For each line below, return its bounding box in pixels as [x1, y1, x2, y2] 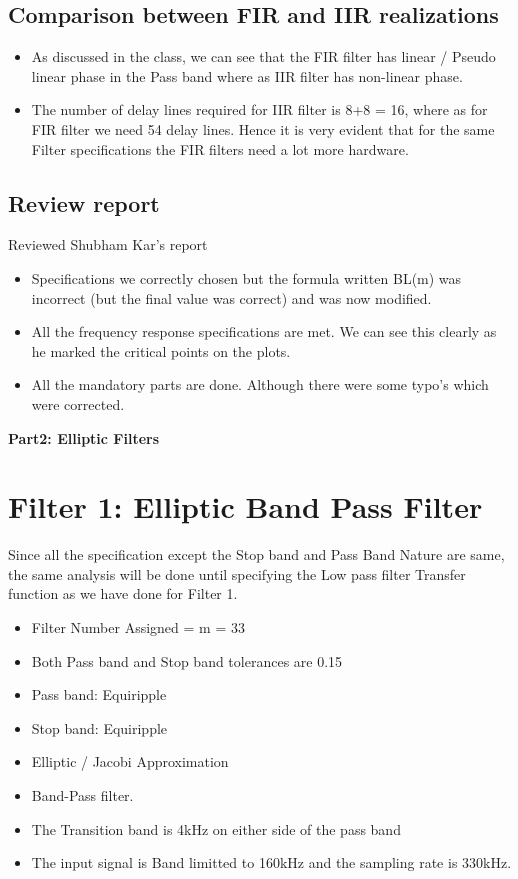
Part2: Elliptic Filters [8, 427, 160, 448]
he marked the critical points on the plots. [31, 340, 291, 361]
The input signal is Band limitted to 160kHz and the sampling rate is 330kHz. [31, 852, 512, 873]
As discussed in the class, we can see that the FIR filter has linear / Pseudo [31, 46, 496, 67]
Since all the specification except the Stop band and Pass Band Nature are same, [8, 544, 505, 565]
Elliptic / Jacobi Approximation [31, 751, 229, 772]
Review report [8, 187, 160, 218]
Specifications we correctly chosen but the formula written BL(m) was [31, 267, 462, 288]
